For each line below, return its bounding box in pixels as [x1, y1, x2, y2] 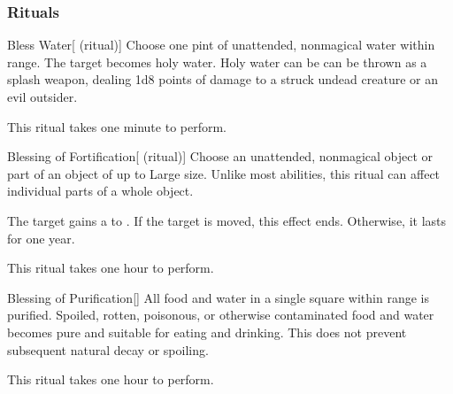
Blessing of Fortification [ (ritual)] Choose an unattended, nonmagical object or [7, 147, 434, 166]
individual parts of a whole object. [7, 182, 194, 200]
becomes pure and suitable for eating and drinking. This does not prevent [7, 322, 407, 341]
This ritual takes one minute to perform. [7, 117, 226, 135]
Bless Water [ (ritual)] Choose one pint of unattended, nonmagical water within [7, 35, 435, 54]
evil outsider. [7, 88, 78, 105]
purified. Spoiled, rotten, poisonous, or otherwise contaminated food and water [7, 305, 434, 324]
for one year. [7, 228, 75, 247]
